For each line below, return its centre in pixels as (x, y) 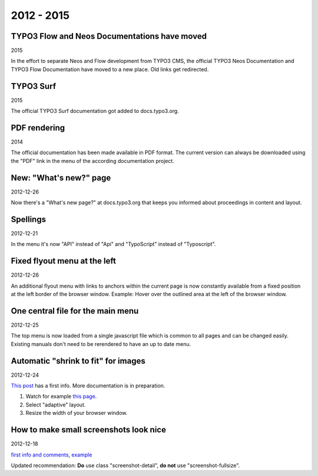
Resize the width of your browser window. (77, 413)
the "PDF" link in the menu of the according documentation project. (93, 161)
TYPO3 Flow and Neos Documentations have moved (109, 36)
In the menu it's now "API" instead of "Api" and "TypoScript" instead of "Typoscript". (113, 244)
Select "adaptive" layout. (56, 405)
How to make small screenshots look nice (88, 430)
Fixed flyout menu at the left (64, 261)
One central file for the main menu (75, 311)
